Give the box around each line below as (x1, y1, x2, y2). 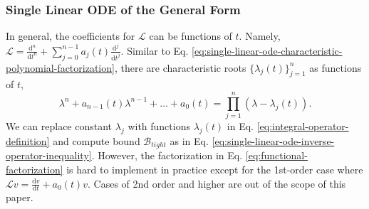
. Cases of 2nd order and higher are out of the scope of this (88, 176, 346, 191)
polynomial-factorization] (6, 60, 115, 75)
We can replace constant (6, 119, 113, 134)
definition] (6, 134, 50, 148)
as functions (309, 60, 362, 75)
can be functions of (149, 28, 232, 43)
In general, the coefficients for (6, 28, 135, 43)
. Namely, (239, 28, 281, 43)
